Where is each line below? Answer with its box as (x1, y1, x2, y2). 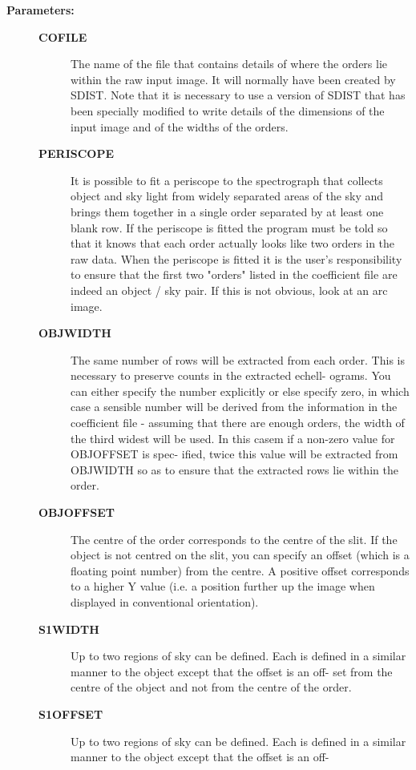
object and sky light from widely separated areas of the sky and (71, 187, 384, 204)
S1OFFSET (38, 705, 103, 722)
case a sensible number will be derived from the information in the (71, 398, 398, 415)
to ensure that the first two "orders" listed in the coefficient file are (71, 266, 398, 283)
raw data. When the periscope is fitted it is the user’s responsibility (71, 250, 402, 267)
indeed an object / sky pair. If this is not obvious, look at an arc (71, 281, 388, 298)
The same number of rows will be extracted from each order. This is (71, 351, 405, 368)
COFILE (38, 28, 87, 45)
